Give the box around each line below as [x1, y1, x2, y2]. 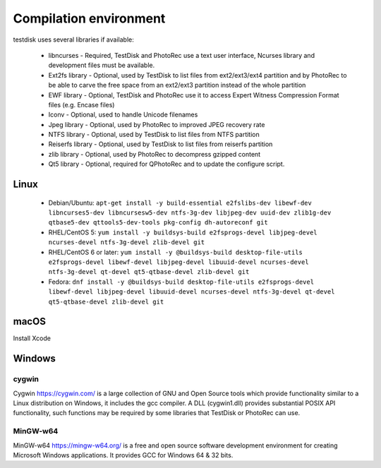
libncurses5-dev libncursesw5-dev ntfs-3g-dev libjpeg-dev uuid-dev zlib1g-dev [48, 209, 332, 217]
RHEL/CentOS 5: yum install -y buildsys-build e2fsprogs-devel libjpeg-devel [48, 228, 317, 236]
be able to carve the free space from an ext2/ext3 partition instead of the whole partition [48, 81, 306, 90]
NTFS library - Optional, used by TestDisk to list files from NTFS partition [48, 131, 260, 139]
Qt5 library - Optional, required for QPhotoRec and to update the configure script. [48, 160, 285, 169]
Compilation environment [13, 11, 166, 26]
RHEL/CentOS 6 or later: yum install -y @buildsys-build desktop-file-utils [48, 248, 303, 256]
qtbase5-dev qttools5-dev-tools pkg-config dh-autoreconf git [48, 219, 268, 227]
